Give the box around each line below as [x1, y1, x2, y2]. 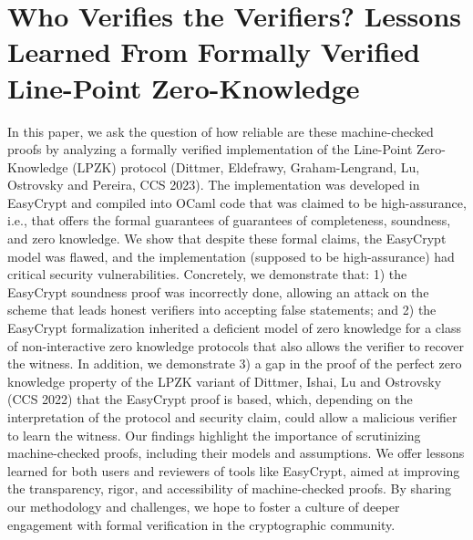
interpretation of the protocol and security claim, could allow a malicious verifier [7, 408, 458, 426]
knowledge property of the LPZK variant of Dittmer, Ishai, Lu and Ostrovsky [7, 371, 442, 390]
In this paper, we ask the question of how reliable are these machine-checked [7, 121, 434, 140]
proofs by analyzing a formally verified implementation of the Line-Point [7, 140, 413, 159]
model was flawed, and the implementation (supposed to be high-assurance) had [7, 246, 455, 265]
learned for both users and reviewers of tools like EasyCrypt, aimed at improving [7, 461, 460, 480]
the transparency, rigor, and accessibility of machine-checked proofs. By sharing [7, 479, 451, 498]
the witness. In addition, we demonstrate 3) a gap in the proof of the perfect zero [7, 354, 462, 373]
